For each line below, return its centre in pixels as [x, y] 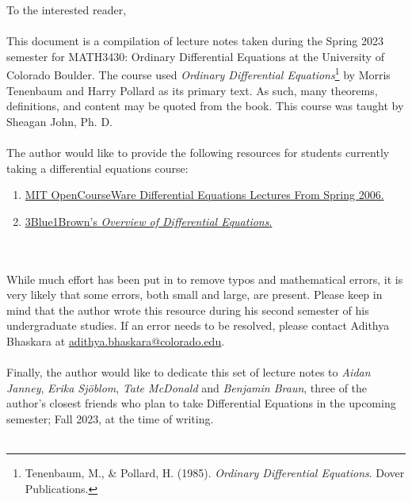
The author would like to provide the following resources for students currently [198, 152]
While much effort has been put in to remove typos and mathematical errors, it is [205, 279]
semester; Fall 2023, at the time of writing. [110, 418]
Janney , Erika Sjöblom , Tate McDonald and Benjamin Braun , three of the [187, 387]
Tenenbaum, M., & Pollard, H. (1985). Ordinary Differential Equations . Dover [215, 473]
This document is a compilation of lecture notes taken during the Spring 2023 [195, 41]
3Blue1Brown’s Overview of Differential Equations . [149, 221]
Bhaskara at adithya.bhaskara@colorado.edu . [116, 340]
